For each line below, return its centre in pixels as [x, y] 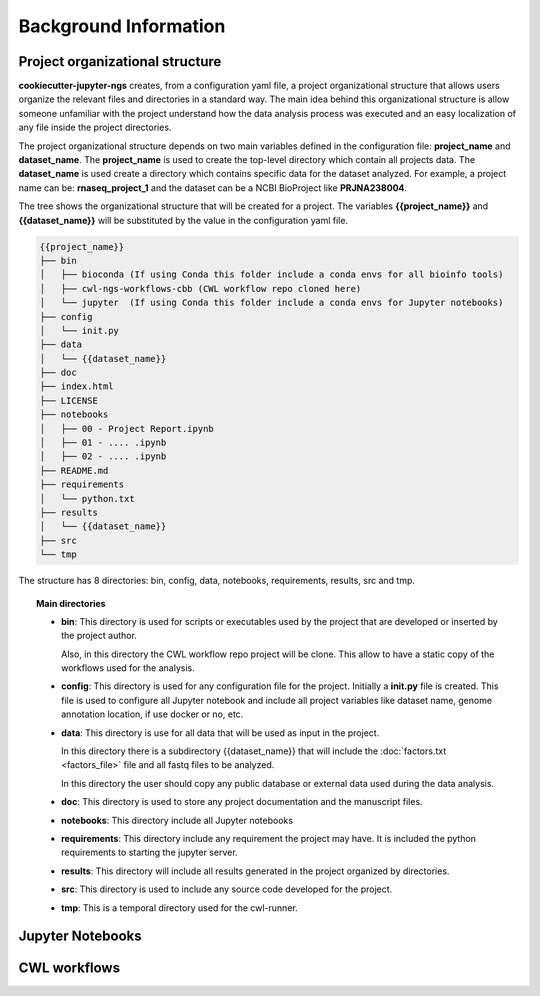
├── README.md [74, 470]
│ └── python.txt [87, 498]
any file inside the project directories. [95, 127]
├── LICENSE [69, 400]
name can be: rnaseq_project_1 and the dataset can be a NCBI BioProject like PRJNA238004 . [213, 187]
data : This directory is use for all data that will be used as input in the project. [220, 732]
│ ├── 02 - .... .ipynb [103, 456]
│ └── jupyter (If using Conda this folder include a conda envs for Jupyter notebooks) [271, 303]
